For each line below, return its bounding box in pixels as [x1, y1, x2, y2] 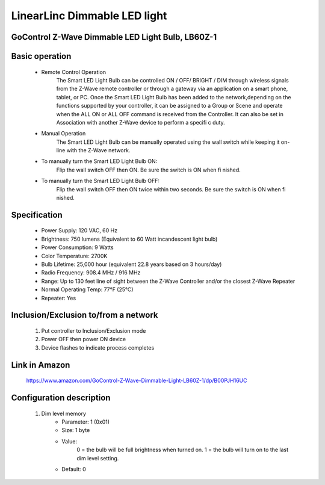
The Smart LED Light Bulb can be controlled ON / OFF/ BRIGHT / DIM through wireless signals [56, 76, 289, 84]
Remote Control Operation [41, 68, 107, 75]
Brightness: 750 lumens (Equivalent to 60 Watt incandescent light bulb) [41, 235, 218, 242]
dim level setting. [76, 454, 119, 462]
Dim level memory [41, 410, 87, 417]
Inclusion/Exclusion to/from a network [11, 310, 158, 320]
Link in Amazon [11, 360, 70, 370]
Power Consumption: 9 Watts [41, 244, 114, 251]
